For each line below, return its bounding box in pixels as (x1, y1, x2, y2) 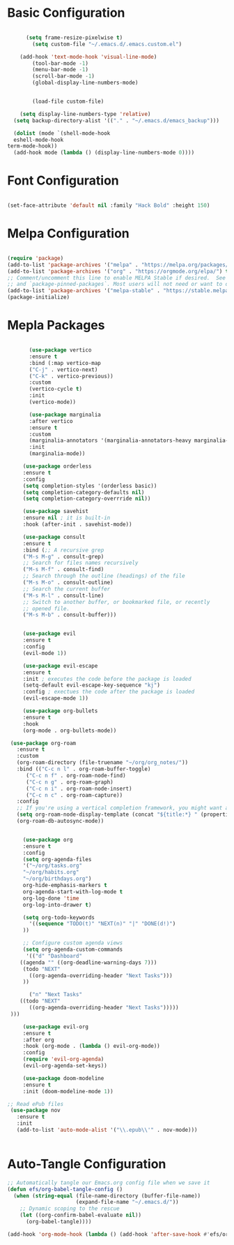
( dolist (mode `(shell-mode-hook (13, 129, 111, 137)
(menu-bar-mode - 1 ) (32, 66, 89, 73)
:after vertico (29, 417, 73, 424)
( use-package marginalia (29, 411, 101, 418)
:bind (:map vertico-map (29, 359, 101, 366)
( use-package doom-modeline (22, 1074, 104, 1081)
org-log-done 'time (22, 895, 79, 902)
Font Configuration (7, 173, 120, 189)
